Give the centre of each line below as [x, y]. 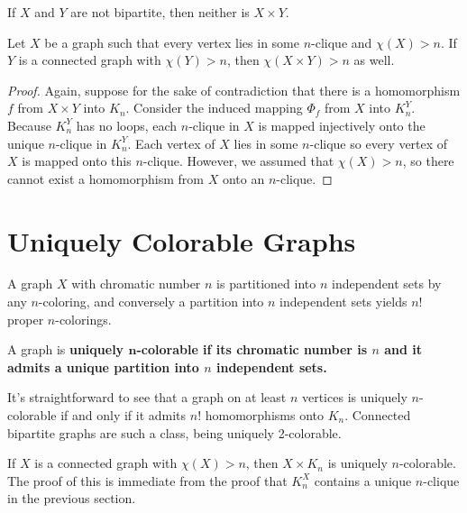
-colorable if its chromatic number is [252, 349]
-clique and [342, 42]
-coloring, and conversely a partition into [151, 302]
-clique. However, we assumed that [238, 161]
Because [29, 125]
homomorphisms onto [264, 415]
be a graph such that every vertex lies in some [172, 42]
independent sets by [387, 284]
